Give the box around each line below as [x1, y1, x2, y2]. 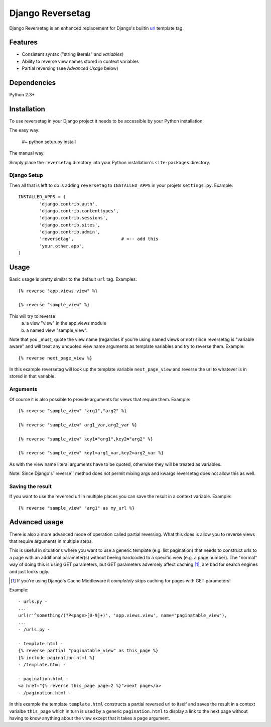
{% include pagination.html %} [18, 655, 95, 660]
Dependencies [9, 78, 56, 87]
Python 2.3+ [9, 92, 35, 98]
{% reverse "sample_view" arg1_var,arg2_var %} [18, 422, 138, 428]
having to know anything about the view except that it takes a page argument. [9, 715, 170, 721]
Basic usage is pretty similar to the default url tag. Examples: [9, 276, 138, 282]
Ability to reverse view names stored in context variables [22, 58, 139, 64]
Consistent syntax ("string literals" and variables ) [22, 51, 124, 57]
